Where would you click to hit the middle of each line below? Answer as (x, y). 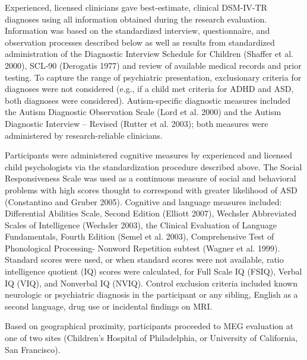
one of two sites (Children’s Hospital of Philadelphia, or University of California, (151, 338)
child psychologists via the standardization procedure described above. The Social (153, 166)
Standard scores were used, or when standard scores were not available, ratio (144, 259)
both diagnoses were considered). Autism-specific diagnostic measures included (148, 100)
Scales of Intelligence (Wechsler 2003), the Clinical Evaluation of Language (141, 224)
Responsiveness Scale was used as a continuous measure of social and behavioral (151, 178)
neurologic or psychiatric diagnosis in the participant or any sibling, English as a (151, 294)
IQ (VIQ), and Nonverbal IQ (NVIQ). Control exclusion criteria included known (151, 283)
